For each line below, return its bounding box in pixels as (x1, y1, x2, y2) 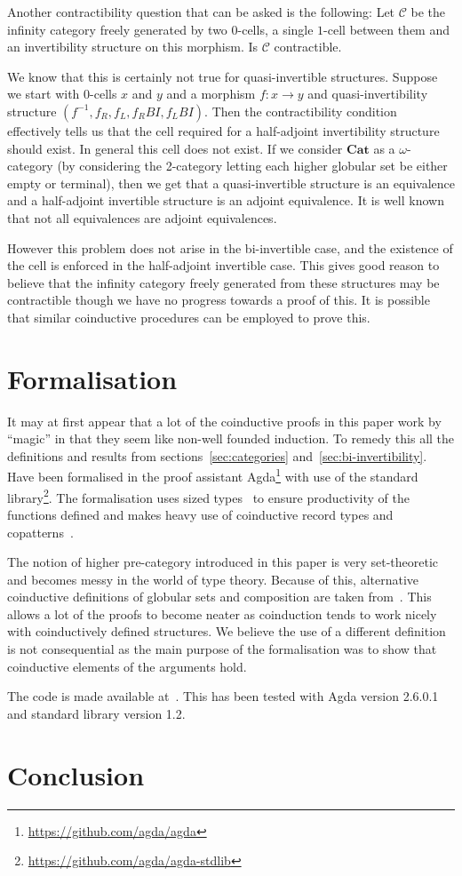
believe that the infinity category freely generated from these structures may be (7, 273, 440, 291)
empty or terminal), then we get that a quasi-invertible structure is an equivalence (7, 173, 456, 192)
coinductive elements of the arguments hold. (7, 657, 247, 675)
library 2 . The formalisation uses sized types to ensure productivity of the (7, 485, 410, 506)
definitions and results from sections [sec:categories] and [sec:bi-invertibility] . (7, 446, 427, 465)
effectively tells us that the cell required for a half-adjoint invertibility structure (7, 121, 440, 139)
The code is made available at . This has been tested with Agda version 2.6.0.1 (7, 687, 439, 705)
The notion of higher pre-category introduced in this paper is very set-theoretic (7, 553, 439, 571)
